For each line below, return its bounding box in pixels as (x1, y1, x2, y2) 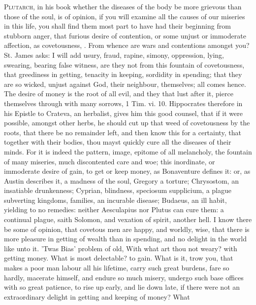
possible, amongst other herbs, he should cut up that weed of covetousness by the (4, 117, 250, 128)
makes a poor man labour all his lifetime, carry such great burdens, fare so (4, 263, 229, 273)
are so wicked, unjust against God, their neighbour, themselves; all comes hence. (4, 78, 246, 89)
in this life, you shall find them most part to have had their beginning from (4, 21, 231, 31)
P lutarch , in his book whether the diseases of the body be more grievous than (4, 1, 242, 11)
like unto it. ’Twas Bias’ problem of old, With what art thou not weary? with (4, 243, 237, 253)
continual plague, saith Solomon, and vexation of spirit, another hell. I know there (4, 214, 252, 225)
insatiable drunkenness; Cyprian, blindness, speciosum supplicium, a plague (4, 185, 231, 195)
